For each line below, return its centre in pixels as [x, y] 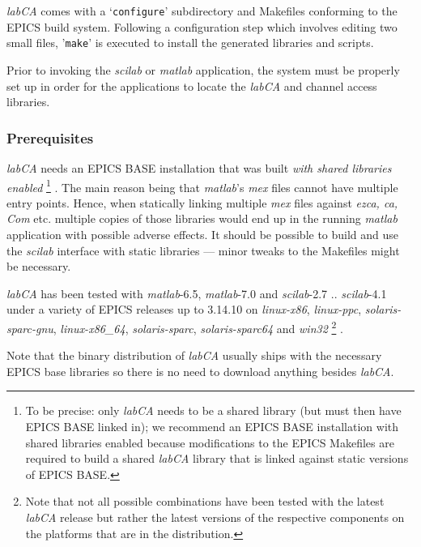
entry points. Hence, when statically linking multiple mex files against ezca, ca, [202, 202]
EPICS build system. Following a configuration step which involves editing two [202, 26]
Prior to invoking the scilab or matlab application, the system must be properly [203, 69]
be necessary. [39, 266]
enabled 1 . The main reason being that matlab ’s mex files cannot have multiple [202, 186]
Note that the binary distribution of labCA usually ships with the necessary [194, 355]
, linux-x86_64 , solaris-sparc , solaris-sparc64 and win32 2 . [198, 327]
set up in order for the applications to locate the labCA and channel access [192, 85]
